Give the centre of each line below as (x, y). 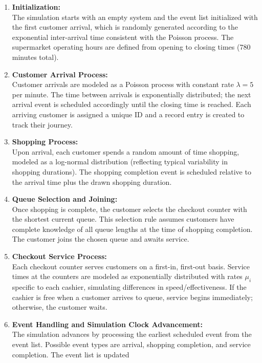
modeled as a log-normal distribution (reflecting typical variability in (120, 162)
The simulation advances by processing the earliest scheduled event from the (132, 334)
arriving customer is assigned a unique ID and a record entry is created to (128, 114)
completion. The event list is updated (71, 354)
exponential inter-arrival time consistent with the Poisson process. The (123, 37)
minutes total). (35, 57)
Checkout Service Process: (59, 256)
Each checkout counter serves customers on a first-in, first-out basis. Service (131, 266)
